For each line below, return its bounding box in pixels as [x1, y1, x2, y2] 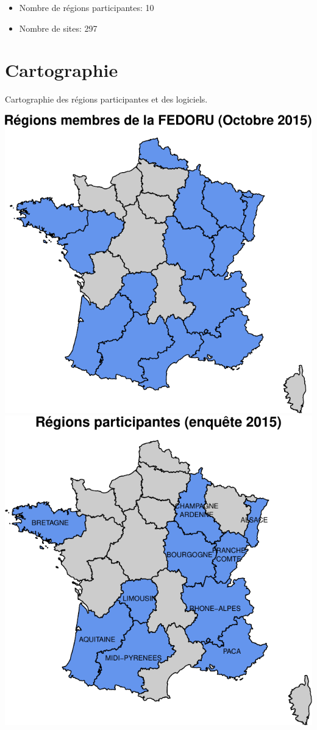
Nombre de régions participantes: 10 [19, 1, 154, 13]
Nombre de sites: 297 [19, 21, 98, 34]
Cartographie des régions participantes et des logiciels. [5, 93, 208, 106]
